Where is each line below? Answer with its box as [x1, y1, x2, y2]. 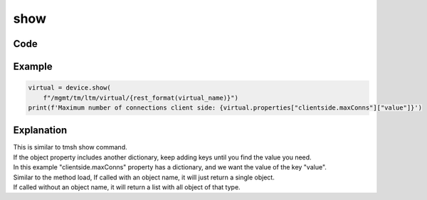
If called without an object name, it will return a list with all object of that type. [13, 183, 241, 191]
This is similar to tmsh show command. [13, 143, 127, 152]
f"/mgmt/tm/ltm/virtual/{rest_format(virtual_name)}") [43, 93, 238, 102]
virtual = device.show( [28, 84, 112, 92]
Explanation [13, 125, 68, 137]
